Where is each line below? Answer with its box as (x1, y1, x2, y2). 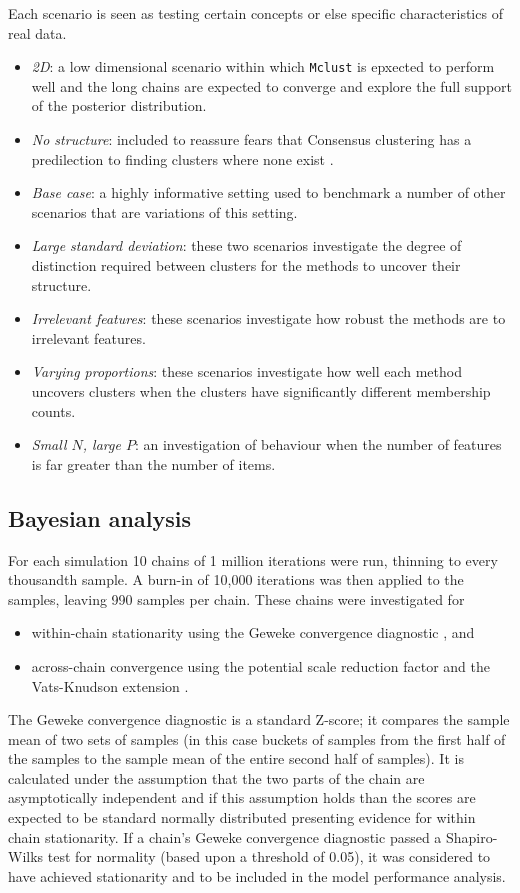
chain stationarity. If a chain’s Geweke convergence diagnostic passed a (8, 826, 442, 847)
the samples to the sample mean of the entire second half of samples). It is (8, 748, 464, 769)
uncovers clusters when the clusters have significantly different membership (31, 380, 491, 401)
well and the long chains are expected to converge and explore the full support (31, 75, 512, 96)
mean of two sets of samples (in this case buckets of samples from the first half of (8, 728, 506, 749)
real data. (8, 22, 67, 43)
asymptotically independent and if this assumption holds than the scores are (8, 787, 476, 808)
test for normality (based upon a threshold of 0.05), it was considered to (47, 846, 491, 867)
